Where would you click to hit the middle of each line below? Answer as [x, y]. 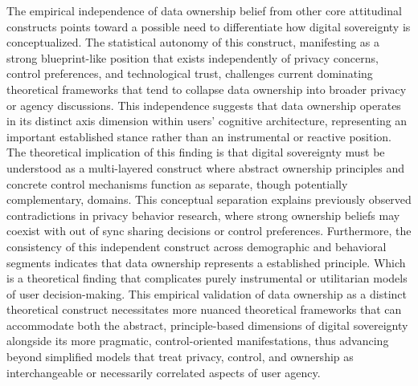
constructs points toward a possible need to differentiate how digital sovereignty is [209, 26]
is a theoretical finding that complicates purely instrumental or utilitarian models [207, 278]
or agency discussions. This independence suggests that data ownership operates [204, 105]
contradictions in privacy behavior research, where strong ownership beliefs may [203, 215]
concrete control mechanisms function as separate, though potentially [177, 183]
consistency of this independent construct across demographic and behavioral [197, 246]
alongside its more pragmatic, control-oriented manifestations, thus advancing [198, 341]
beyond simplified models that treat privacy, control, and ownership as [180, 357]
